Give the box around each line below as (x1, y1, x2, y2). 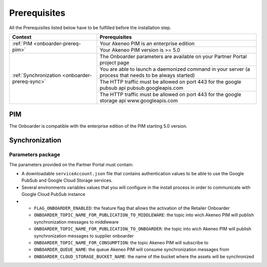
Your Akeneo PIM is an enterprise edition (99, 40, 195, 47)
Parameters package (9, 151, 60, 158)
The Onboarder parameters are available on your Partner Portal (99, 53, 247, 60)
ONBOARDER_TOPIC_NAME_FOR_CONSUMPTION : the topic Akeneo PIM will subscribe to (34, 239, 209, 245)
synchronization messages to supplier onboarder (34, 232, 134, 239)
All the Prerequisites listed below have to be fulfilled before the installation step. (9, 25, 172, 31)
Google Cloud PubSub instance (21, 191, 86, 197)
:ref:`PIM (12, 40, 33, 47)
